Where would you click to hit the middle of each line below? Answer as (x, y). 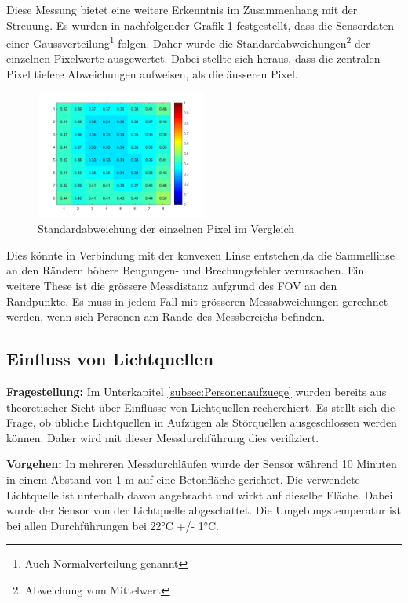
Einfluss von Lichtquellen (110, 359)
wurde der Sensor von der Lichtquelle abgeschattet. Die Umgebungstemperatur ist (204, 510)
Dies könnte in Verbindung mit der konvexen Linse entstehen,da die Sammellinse (201, 254)
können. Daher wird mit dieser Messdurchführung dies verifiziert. (163, 437)
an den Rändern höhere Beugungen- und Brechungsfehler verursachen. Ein (186, 270)
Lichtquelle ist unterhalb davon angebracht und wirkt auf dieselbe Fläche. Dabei (200, 494)
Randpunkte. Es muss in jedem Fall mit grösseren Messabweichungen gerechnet (197, 301)
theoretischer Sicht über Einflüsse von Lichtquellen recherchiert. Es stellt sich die (201, 407)
